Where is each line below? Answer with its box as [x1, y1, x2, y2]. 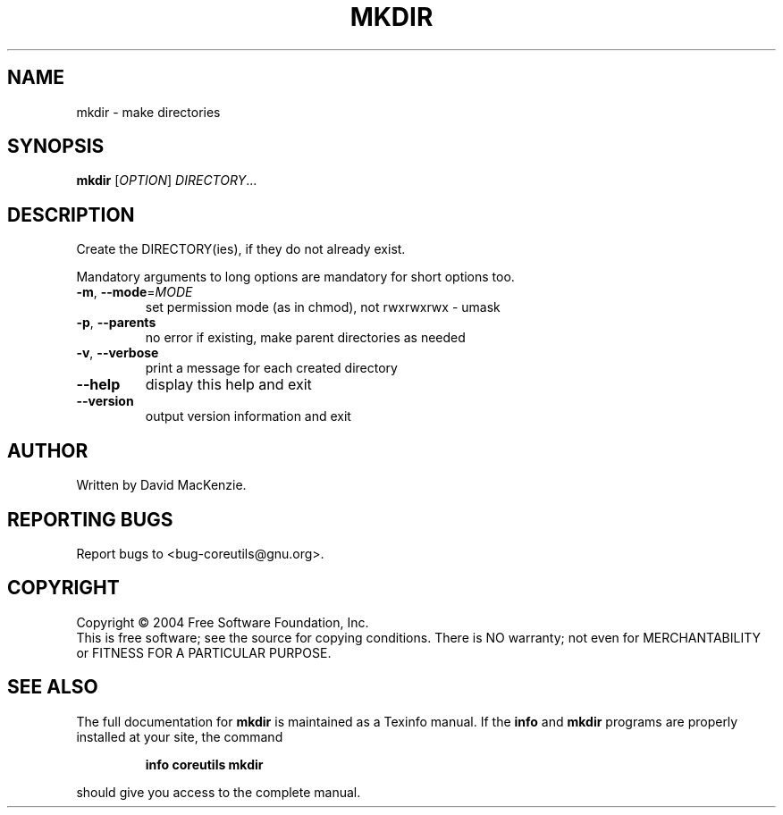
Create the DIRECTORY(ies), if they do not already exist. [76, 241, 406, 257]
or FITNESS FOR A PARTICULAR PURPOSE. [76, 644, 332, 660]
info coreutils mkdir [145, 756, 264, 772]
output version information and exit [145, 408, 351, 424]
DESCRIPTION [7, 203, 135, 226]
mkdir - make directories [76, 104, 221, 120]
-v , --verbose [76, 345, 159, 361]
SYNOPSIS [7, 135, 105, 158]
